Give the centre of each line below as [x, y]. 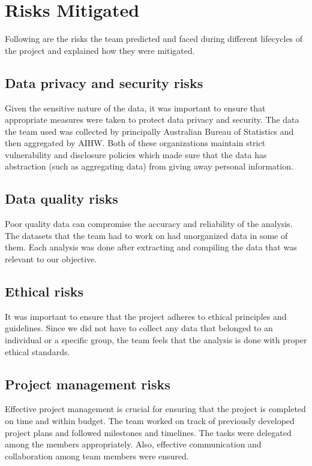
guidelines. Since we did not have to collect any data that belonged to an [139, 328]
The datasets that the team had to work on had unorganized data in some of [146, 235]
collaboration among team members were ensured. [97, 456]
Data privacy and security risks [104, 82]
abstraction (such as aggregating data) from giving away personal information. [149, 166]
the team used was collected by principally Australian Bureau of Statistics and [149, 131]
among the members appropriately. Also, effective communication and [133, 444]
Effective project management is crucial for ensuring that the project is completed [155, 409]
